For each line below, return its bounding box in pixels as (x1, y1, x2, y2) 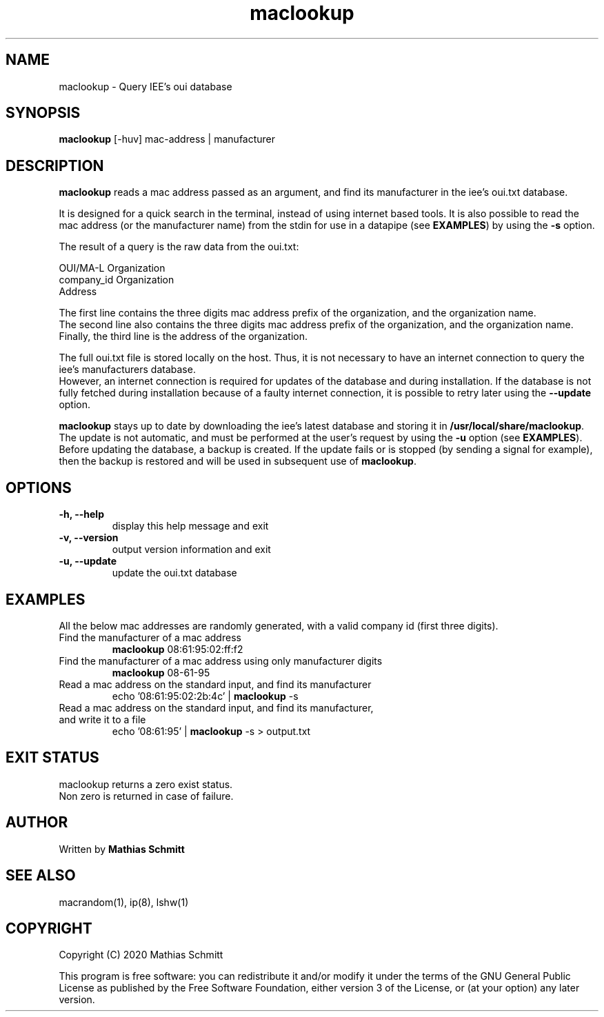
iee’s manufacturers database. (59, 363, 196, 376)
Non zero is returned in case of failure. (59, 789, 234, 802)
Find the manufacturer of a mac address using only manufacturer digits (59, 654, 383, 667)
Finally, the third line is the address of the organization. (59, 330, 308, 343)
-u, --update (59, 555, 117, 567)
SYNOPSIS (6, 104, 81, 122)
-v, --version (59, 532, 119, 544)
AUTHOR (6, 814, 68, 832)
